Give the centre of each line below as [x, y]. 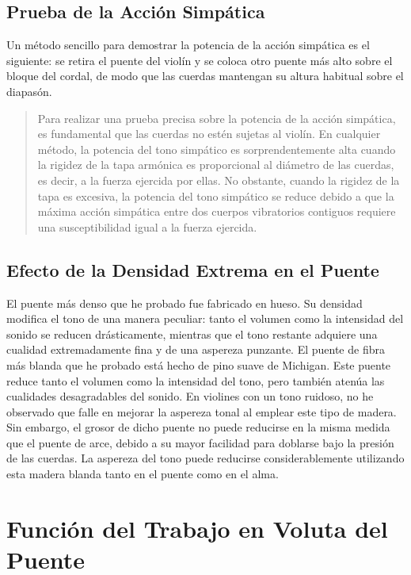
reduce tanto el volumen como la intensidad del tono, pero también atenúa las [196, 380]
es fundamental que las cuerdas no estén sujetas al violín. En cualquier [209, 134]
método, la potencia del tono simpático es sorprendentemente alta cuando [217, 149]
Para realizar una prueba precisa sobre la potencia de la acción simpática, [217, 118]
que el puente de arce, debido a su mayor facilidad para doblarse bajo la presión [200, 442]
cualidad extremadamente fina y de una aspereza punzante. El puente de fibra [196, 349]
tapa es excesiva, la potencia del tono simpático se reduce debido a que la [216, 195]
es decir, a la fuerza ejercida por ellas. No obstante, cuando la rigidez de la [219, 180]
